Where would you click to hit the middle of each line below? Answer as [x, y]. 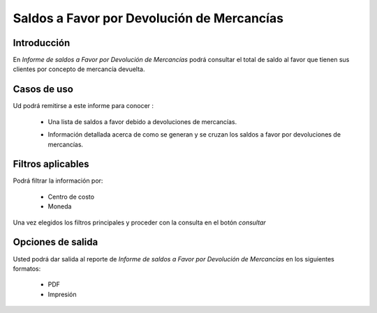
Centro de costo [71, 197]
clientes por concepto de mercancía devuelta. [79, 69]
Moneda [60, 206]
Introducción [42, 43]
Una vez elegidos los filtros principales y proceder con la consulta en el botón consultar [140, 222]
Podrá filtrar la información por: [58, 181]
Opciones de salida [56, 242]
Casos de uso [43, 90]
